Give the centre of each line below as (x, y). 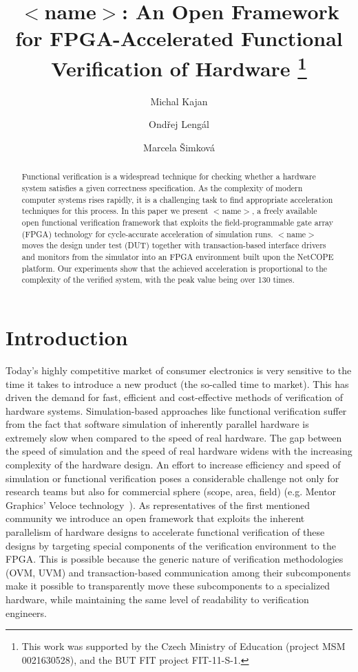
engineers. (27, 613)
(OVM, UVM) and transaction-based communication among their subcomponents (178, 572)
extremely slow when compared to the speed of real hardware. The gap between (174, 437)
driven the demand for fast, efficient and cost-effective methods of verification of (174, 397)
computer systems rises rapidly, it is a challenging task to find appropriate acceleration (177, 199)
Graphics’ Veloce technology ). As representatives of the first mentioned (158, 505)
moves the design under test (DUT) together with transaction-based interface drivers (174, 245)
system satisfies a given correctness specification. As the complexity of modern (162, 188)
